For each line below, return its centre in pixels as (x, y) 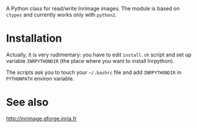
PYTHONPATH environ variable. (40, 78)
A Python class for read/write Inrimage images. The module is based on (93, 9)
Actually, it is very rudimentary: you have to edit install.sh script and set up (99, 55)
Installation (34, 38)
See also (27, 102)
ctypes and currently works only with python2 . (61, 15)
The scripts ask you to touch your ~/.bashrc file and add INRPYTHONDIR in (94, 72)
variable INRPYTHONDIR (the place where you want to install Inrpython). (90, 60)
